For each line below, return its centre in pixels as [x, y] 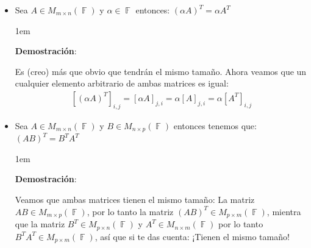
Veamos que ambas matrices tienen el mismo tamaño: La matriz [135, 200]
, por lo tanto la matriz [130, 211]
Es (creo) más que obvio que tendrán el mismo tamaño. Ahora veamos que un [161, 71]
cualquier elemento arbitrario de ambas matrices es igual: [122, 83]
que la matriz [40, 224]
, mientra [284, 211]
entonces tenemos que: [215, 125]
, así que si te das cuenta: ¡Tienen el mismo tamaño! [192, 236]
